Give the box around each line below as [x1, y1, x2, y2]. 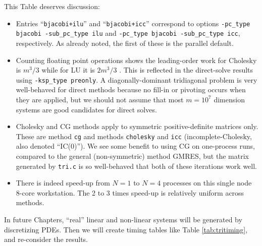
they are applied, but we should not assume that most [16, 94, 184, 104]
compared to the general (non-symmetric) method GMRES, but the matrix [16, 150, 249, 161]
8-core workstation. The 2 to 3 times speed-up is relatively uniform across [16, 187, 244, 198]
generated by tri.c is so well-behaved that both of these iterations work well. [16, 160, 257, 171]
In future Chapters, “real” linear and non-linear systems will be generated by [4, 214, 242, 224]
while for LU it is [41, 65, 95, 75]
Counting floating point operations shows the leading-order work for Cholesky [16, 54, 257, 65]
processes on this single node [163, 177, 252, 188]
